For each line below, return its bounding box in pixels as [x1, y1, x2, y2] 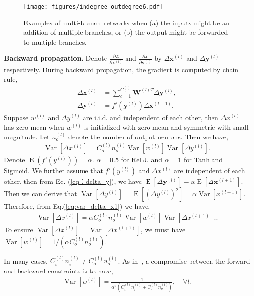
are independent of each [174, 165, 245, 176]
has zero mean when [4, 122, 64, 132]
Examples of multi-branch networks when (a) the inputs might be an [23, 17, 230, 27]
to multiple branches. [23, 36, 87, 46]
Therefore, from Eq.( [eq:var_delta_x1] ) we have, [4, 201, 150, 211]
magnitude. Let [4, 131, 50, 141]
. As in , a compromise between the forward [118, 255, 250, 266]
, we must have [140, 224, 186, 234]
